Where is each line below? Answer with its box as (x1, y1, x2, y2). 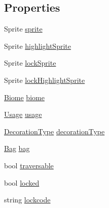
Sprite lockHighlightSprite (4, 74, 85, 85)
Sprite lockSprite (4, 57, 56, 68)
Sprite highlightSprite (4, 40, 71, 51)
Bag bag (4, 143, 30, 154)
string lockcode (4, 194, 51, 205)
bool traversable (4, 160, 54, 170)
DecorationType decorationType (4, 126, 105, 136)
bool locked (4, 177, 40, 188)
